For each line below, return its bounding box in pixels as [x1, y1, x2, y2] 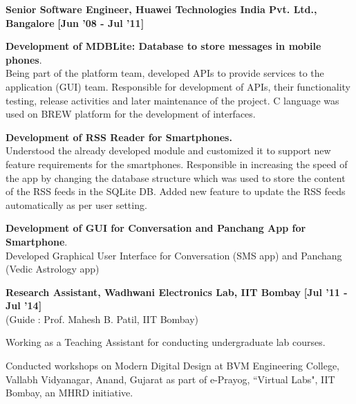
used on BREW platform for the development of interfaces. [6, 107, 256, 121]
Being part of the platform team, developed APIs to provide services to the [6, 66, 324, 80]
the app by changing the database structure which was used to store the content [6, 170, 346, 185]
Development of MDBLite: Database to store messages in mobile [6, 39, 321, 53]
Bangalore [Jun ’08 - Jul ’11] [6, 15, 144, 30]
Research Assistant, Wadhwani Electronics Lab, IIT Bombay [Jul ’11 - [6, 284, 348, 299]
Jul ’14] [6, 298, 42, 313]
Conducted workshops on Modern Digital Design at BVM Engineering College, [6, 358, 339, 373]
